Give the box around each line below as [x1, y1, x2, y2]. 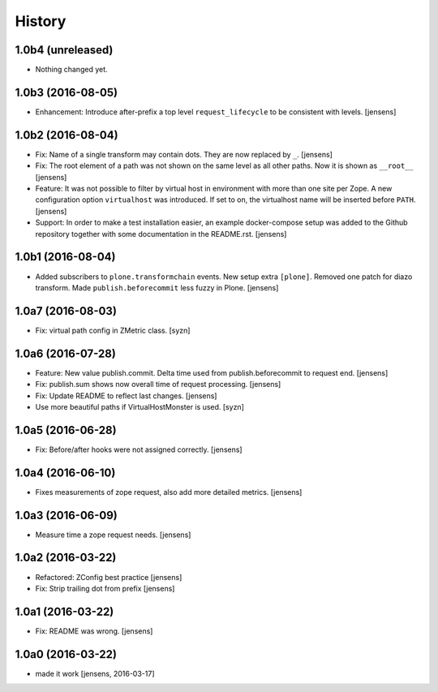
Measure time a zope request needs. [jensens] [35, 530, 191, 539]
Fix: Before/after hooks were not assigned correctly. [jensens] [35, 445, 243, 454]
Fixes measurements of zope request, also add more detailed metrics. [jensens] [35, 487, 303, 496]
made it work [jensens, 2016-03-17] [35, 668, 155, 678]
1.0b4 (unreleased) [15, 43, 114, 57]
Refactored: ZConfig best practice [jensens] [35, 572, 182, 582]
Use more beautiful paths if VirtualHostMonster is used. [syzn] [35, 402, 245, 411]
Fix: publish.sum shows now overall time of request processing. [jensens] [35, 380, 281, 389]
